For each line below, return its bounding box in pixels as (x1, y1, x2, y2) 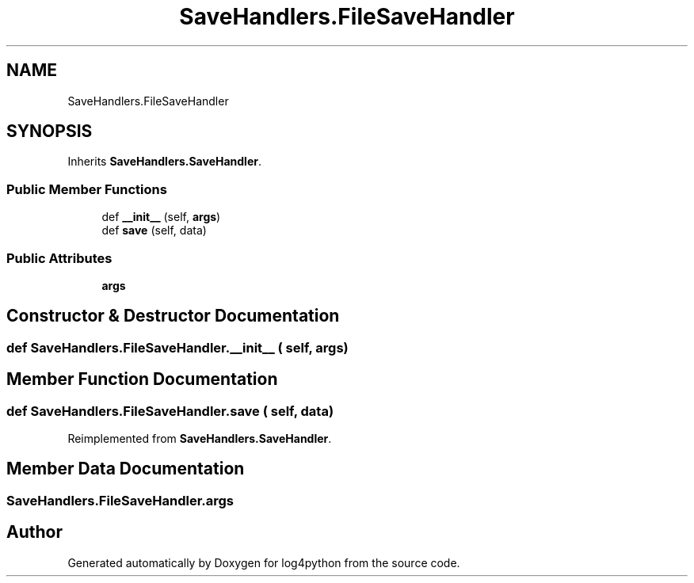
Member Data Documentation (6, 459, 245, 479)
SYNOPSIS (6, 121, 93, 142)
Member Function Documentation (6, 369, 278, 390)
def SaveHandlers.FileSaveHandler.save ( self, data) (6, 402, 334, 419)
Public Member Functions (6, 181, 167, 197)
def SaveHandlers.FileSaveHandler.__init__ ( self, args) (6, 339, 349, 356)
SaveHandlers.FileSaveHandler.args (6, 492, 235, 509)
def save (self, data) (101, 223, 207, 238)
